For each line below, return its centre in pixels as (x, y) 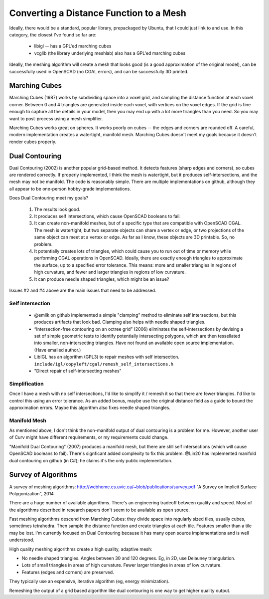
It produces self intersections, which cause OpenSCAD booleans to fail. (108, 216)
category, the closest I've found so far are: (53, 34)
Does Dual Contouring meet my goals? (49, 198)
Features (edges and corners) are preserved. (68, 572)
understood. (22, 540)
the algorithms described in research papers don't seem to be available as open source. (100, 510)
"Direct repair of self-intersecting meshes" (78, 371)
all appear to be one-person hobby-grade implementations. (70, 189)
